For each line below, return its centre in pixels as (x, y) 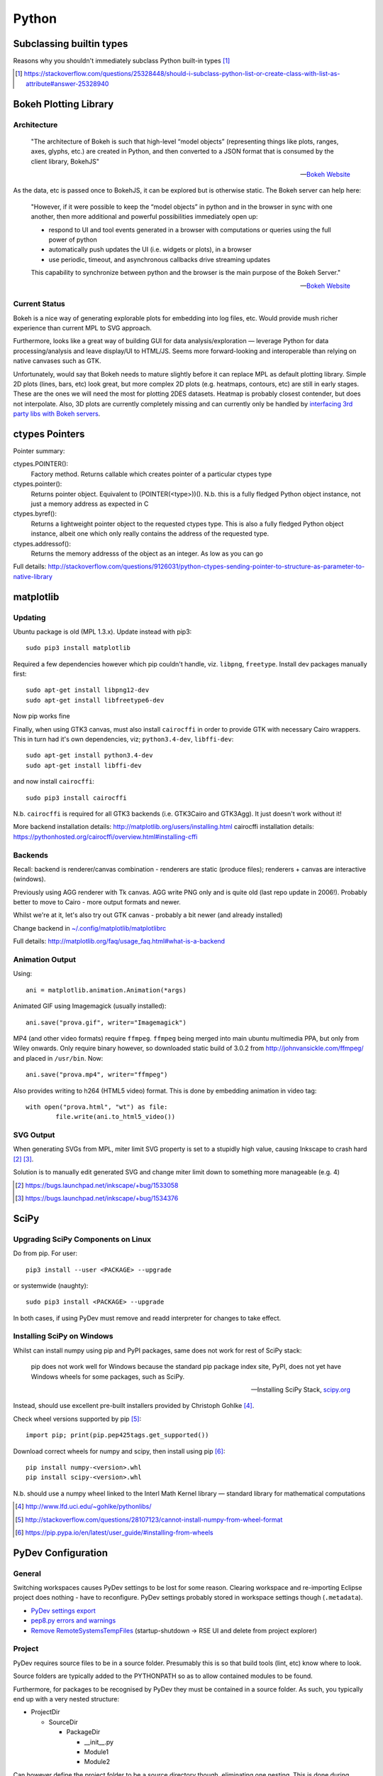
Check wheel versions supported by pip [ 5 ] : (77, 1419)
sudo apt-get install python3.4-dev (89, 756)
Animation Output (45, 960)
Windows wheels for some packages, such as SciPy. (108, 1376)
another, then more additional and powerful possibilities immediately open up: (144, 217)
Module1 (96, 1752)
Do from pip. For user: (45, 1253)
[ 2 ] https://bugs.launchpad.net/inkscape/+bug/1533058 (97, 1185)
